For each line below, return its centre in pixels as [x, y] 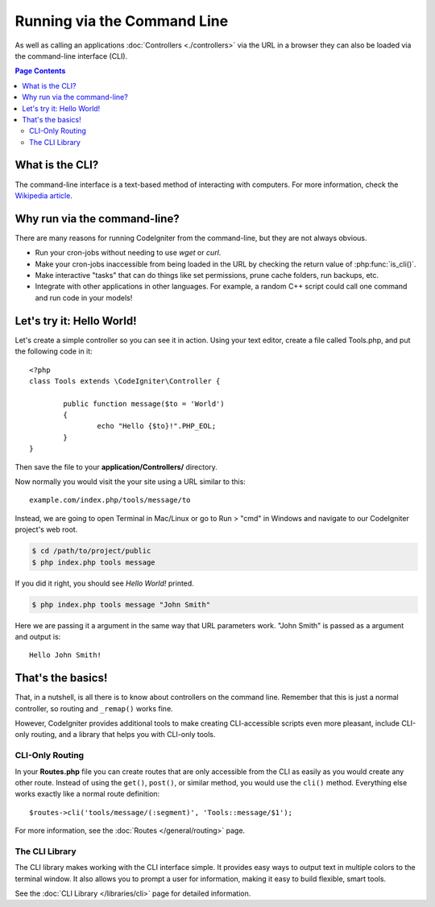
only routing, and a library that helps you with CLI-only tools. [115, 735]
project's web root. [46, 530]
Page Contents [40, 71]
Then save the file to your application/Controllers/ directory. [116, 466]
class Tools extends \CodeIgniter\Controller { [125, 381]
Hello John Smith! [66, 655]
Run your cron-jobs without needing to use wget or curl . [128, 253]
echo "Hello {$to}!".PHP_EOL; [157, 426]
